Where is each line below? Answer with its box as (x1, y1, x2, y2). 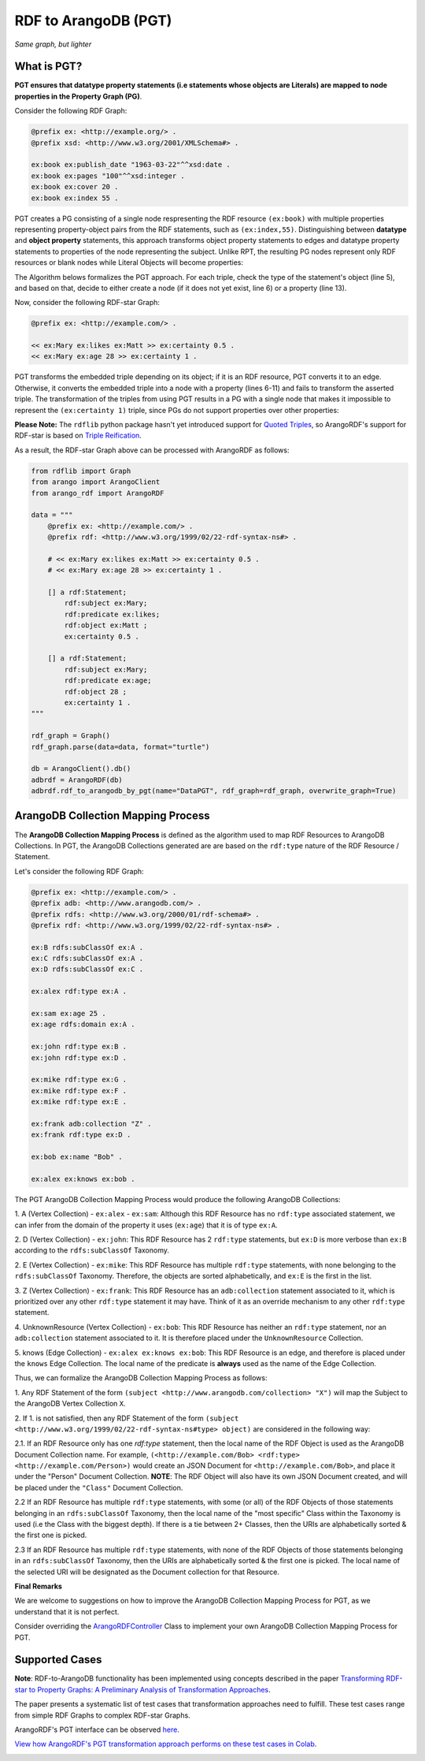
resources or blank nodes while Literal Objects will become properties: (14, 258, 244, 267)
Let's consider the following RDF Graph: (14, 866, 145, 876)
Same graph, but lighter (14, 39, 92, 49)
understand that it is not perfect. (14, 1606, 120, 1616)
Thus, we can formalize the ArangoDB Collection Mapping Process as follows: (14, 1373, 268, 1383)
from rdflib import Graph (31, 466, 131, 475)
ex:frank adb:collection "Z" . (31, 1119, 153, 1128)
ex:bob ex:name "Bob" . (31, 1152, 124, 1162)
